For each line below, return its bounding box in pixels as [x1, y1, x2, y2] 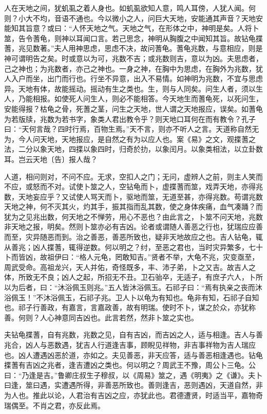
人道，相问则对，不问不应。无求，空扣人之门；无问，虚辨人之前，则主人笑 [4, 171, 256, 182]
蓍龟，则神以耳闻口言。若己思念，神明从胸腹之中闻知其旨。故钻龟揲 [32, 32, 263, 43]
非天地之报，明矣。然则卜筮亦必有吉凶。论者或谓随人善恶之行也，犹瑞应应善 [4, 221, 263, 232]
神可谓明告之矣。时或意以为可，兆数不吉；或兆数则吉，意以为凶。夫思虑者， [4, 52, 263, 63]
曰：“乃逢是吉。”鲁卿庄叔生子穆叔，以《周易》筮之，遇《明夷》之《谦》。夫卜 [4, 369, 263, 380]
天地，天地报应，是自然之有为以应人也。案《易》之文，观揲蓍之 [40, 133, 256, 144]
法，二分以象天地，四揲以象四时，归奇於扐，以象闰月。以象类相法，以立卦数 [4, 143, 263, 154]
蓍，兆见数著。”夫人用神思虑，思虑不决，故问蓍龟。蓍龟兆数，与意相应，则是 [4, 43, 263, 53]
